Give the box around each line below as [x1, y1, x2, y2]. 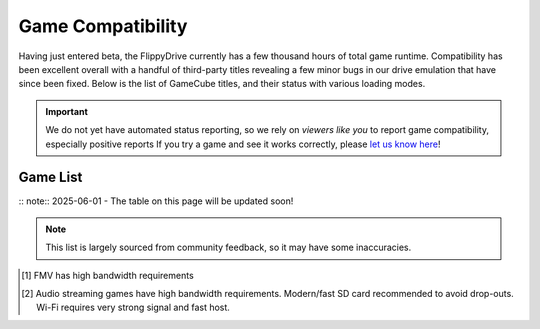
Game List [18, 169, 83, 186]
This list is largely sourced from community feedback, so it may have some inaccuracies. [45, 241, 412, 254]
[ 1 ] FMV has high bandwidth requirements [21, 269, 194, 281]
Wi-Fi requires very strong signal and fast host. [36, 301, 230, 314]
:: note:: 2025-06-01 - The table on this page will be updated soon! [18, 195, 294, 207]
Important [45, 105, 89, 117]
